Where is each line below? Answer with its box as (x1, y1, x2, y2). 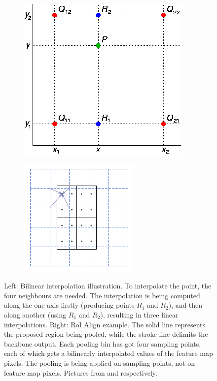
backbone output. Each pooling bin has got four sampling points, (4, 338, 201, 349)
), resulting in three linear (100, 309, 179, 319)
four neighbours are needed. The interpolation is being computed (4, 290, 200, 300)
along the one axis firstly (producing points (4, 300, 135, 310)
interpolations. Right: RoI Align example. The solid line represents (4, 319, 205, 329)
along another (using (4, 309, 67, 319)
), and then (168, 300, 203, 310)
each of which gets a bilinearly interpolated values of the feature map (4, 348, 213, 358)
